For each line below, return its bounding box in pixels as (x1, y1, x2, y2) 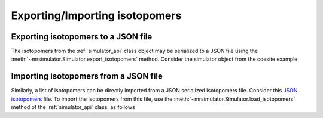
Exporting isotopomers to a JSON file (11, 32, 153, 42)
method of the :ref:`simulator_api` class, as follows (11, 104, 136, 111)
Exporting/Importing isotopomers (11, 9, 182, 22)
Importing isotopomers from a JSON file (11, 72, 163, 82)
